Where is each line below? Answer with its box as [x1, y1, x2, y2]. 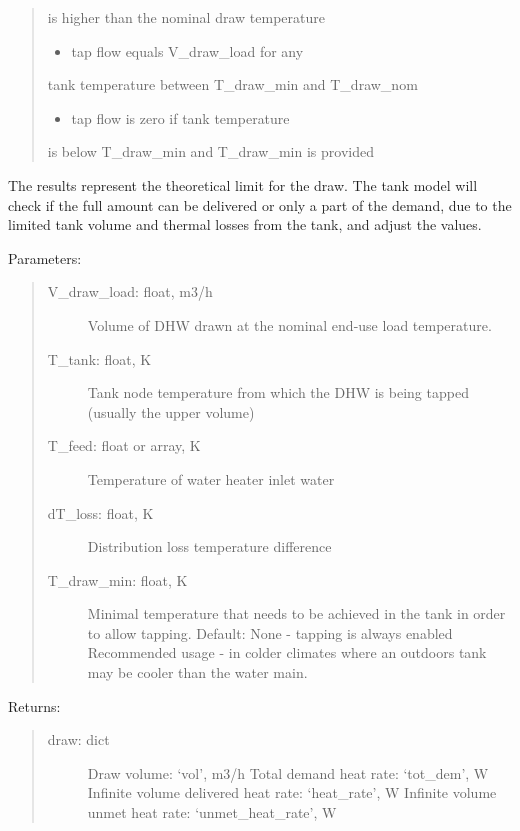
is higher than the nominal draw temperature [47, 7, 325, 27]
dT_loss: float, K [47, 502, 154, 523]
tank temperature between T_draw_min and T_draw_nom [47, 74, 418, 95]
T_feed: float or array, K [47, 435, 201, 456]
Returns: [8, 695, 61, 716]
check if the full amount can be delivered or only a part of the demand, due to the [8, 194, 512, 215]
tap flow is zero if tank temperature [71, 107, 290, 128]
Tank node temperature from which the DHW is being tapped [87, 382, 469, 403]
